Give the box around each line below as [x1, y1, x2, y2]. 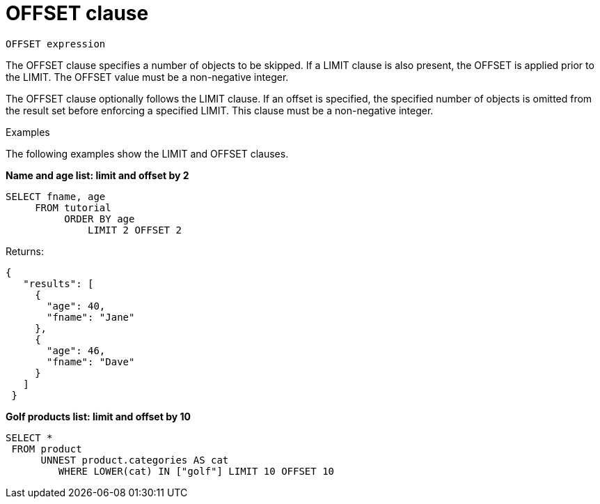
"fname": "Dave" [47, 356, 135, 367]
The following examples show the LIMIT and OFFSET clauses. [6, 147, 289, 160]
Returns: [6, 245, 45, 257]
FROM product [11, 443, 82, 455]
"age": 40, [47, 300, 106, 312]
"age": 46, [47, 344, 106, 356]
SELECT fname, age [6, 190, 106, 202]
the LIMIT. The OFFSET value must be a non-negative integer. [6, 70, 289, 83]
